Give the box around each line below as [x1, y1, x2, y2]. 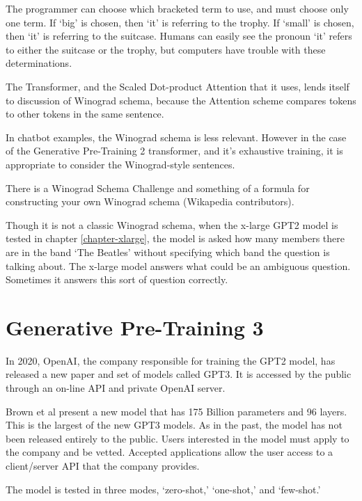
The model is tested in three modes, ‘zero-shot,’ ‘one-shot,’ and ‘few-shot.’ [6, 482, 321, 496]
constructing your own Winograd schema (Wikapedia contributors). [6, 194, 294, 209]
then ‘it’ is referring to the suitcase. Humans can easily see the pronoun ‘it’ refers [6, 29, 352, 43]
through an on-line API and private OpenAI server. [6, 381, 226, 395]
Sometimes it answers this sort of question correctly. [6, 272, 228, 287]
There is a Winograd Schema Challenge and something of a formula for [6, 180, 310, 195]
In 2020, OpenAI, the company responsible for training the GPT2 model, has [6, 353, 336, 367]
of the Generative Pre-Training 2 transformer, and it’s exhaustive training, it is [6, 143, 343, 158]
